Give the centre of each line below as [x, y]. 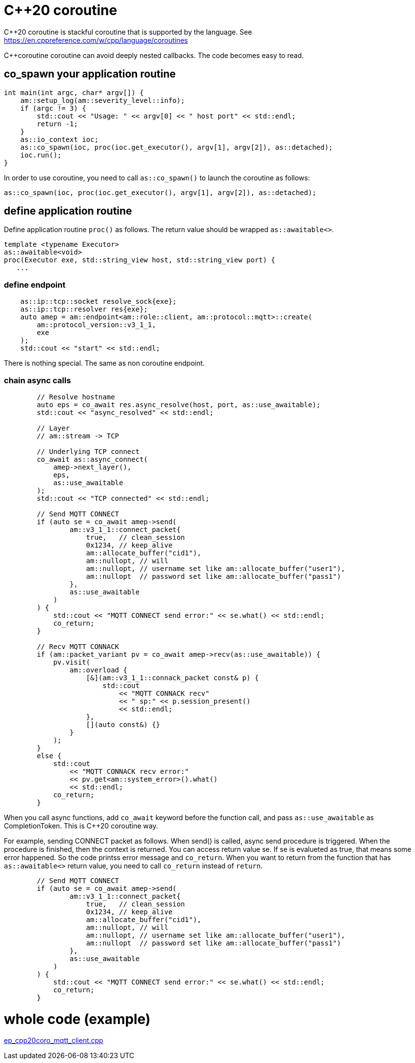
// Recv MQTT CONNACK [78, 646]
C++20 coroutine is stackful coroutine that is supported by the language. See [128, 32]
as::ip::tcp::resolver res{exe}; [84, 309]
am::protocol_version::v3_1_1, [96, 325]
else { [49, 756]
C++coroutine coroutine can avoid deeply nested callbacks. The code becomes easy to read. [154, 55]
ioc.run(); [41, 155]
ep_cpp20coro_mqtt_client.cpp [54, 1041]
